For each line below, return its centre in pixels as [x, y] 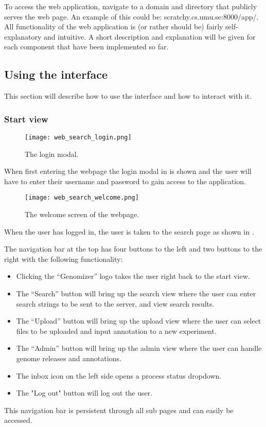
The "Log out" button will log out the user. [84, 393]
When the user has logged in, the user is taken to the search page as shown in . [129, 231]
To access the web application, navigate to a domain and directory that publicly [131, 6]
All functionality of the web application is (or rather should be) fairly [114, 26]
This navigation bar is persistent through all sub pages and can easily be [119, 410]
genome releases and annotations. [69, 358]
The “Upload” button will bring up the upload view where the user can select [139, 321]
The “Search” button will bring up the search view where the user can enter [136, 293]
